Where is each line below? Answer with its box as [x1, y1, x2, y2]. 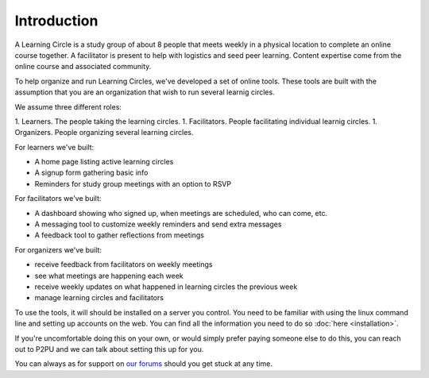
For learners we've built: [14, 142, 95, 152]
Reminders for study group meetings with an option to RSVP [34, 179, 232, 188]
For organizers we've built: [14, 245, 102, 254]
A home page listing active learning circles [34, 157, 174, 167]
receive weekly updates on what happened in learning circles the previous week [34, 282, 298, 291]
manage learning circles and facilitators [34, 293, 164, 303]
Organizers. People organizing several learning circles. [14, 128, 194, 137]
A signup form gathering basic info [34, 168, 149, 178]
